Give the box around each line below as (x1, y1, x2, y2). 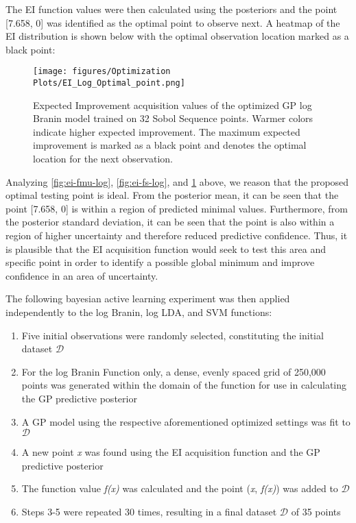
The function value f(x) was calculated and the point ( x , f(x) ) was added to (21, 481, 338, 496)
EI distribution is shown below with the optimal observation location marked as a (5, 29, 349, 43)
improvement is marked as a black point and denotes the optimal (33, 138, 307, 152)
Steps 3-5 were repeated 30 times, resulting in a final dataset (21, 504, 277, 518)
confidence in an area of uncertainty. (5, 268, 158, 282)
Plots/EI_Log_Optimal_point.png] (33, 78, 185, 88)
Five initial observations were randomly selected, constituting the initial (21, 328, 324, 342)
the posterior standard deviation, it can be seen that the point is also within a (5, 215, 335, 229)
